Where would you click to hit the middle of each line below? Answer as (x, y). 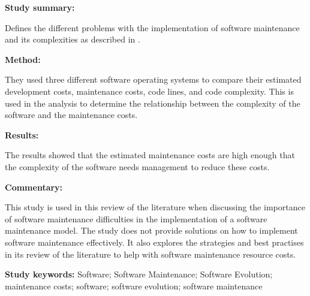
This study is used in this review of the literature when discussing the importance (155, 207)
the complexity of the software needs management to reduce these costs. (137, 166)
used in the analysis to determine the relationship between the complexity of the (153, 103)
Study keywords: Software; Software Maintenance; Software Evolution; (139, 274)
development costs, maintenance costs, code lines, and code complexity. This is (149, 91)
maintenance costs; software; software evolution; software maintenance (134, 286)
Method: (23, 59)
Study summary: (40, 7)
